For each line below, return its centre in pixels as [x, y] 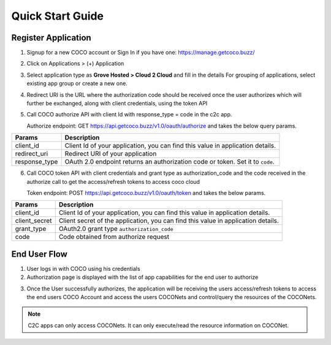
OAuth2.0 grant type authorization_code [116, 229]
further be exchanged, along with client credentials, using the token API [117, 104]
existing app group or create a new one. [77, 83]
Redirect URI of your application [111, 154]
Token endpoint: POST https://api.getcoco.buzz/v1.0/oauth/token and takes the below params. [146, 192]
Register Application [51, 38]
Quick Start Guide [58, 16]
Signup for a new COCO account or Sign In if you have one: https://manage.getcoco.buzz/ [141, 53]
